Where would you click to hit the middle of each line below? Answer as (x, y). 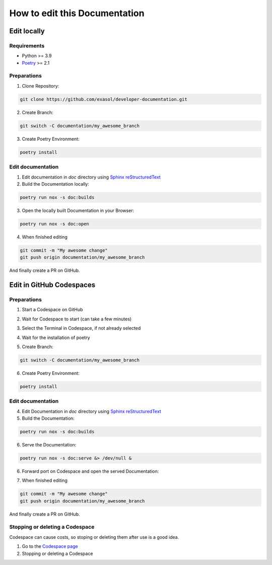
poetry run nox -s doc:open (54, 224)
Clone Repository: (41, 86)
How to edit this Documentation (77, 13)
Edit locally (27, 31)
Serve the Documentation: (49, 444)
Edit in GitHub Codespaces (52, 285)
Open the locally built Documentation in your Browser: (78, 210)
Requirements (27, 45)
